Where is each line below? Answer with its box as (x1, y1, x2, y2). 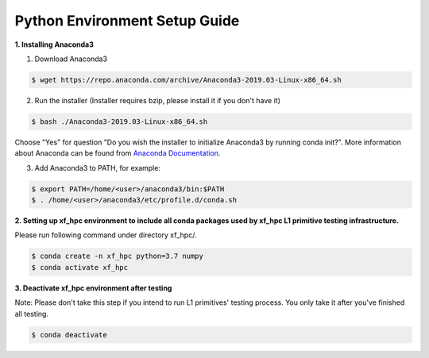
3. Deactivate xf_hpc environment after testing (14, 283, 172, 293)
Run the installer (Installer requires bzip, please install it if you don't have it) (34, 95, 281, 105)
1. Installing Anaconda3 (14, 40, 95, 49)
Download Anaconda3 (34, 54, 107, 64)
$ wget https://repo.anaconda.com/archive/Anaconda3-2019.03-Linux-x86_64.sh (31, 75, 342, 84)
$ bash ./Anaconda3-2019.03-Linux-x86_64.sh (31, 117, 208, 126)
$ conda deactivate (31, 330, 107, 339)
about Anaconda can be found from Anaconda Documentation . (14, 148, 221, 158)
